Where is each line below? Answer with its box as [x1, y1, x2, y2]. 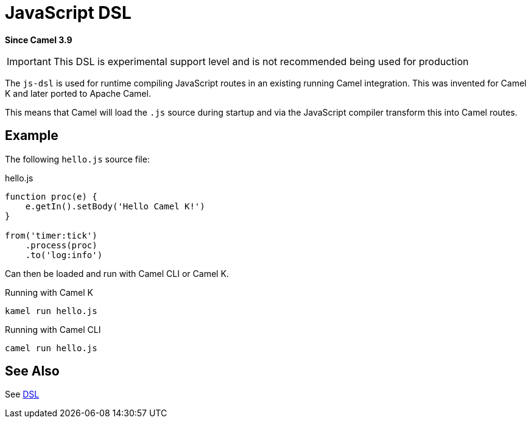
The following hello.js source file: [5, 153, 150, 164]
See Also [5, 363, 60, 379]
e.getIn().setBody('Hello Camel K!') [25, 201, 205, 211]
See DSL [5, 389, 40, 400]
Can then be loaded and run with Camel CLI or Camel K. [5, 268, 229, 279]
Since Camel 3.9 [5, 34, 72, 45]
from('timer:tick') [5, 230, 97, 240]
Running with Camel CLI [5, 324, 101, 335]
